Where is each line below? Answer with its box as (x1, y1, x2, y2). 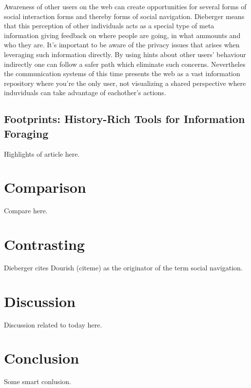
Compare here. (4, 205, 48, 216)
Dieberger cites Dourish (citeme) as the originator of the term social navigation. (4, 262, 243, 272)
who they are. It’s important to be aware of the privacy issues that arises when (4, 40, 240, 50)
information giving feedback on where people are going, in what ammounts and (4, 30, 241, 40)
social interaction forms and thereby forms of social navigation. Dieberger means (4, 11, 245, 21)
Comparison (4, 177, 86, 197)
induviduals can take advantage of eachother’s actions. (4, 87, 166, 98)
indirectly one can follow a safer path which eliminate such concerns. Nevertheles (4, 59, 246, 69)
